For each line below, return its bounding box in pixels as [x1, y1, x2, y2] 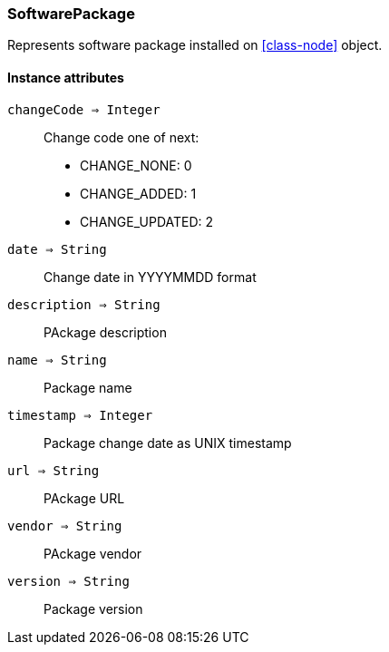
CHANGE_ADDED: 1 [80, 185, 197, 201]
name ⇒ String [7, 352, 107, 367]
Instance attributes [7, 69, 124, 85]
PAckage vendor [44, 545, 142, 561]
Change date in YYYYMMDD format [44, 268, 257, 285]
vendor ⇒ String [7, 518, 122, 533]
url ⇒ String [7, 462, 100, 478]
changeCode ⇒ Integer [7, 102, 160, 117]
